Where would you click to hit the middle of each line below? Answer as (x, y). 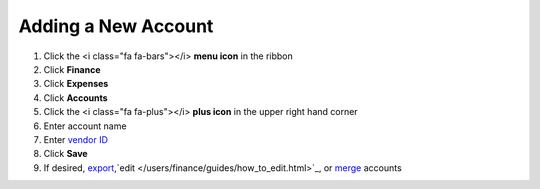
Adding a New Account (116, 26)
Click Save (66, 154)
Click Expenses (76, 84)
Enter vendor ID (76, 139)
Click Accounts (76, 97)
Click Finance (72, 69)
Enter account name (85, 126)
